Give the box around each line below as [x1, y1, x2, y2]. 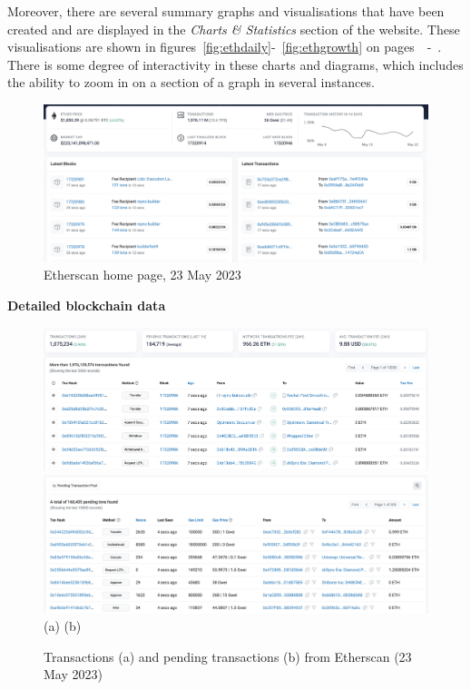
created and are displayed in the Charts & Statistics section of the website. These [7, 19, 460, 38]
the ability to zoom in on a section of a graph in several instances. [7, 73, 375, 92]
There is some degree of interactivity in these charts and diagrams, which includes [7, 54, 464, 74]
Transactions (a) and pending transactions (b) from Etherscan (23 [44, 646, 412, 665]
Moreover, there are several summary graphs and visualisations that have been [7, 2, 445, 20]
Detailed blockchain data [7, 296, 166, 315]
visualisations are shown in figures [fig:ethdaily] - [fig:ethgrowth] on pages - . [7, 37, 442, 56]
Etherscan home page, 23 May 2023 [44, 265, 241, 284]
